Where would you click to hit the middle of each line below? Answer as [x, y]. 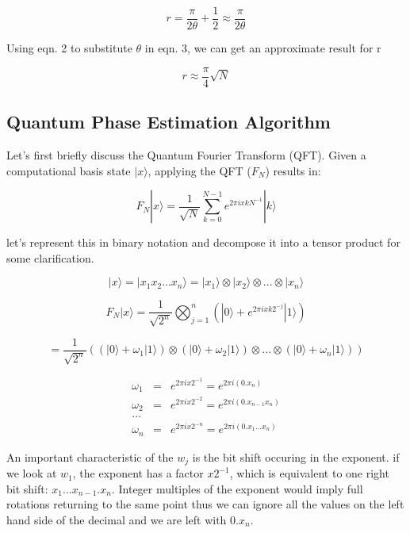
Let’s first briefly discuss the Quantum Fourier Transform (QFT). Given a [186, 154]
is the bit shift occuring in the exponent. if [296, 456]
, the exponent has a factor [138, 473]
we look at [32, 473]
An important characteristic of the [90, 456]
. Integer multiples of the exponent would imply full [237, 488]
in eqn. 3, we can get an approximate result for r [263, 48]
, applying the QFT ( [199, 170]
